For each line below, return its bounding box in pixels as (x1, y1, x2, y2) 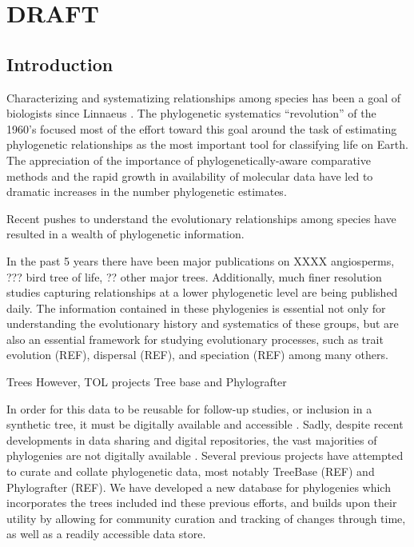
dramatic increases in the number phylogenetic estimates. (6, 183, 287, 200)
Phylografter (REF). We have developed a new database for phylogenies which (6, 478, 391, 495)
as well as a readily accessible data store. (6, 525, 206, 542)
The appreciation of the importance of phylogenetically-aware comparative (6, 151, 371, 168)
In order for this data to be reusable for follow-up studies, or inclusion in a (6, 400, 372, 417)
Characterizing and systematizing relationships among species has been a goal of (6, 89, 400, 106)
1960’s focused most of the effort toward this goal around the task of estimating (6, 120, 397, 137)
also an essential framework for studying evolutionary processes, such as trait (6, 330, 384, 347)
